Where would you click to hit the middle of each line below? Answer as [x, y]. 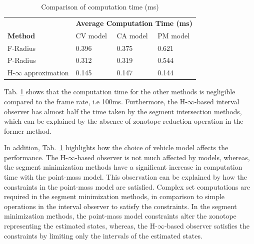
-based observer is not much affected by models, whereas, [162, 157]
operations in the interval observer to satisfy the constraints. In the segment [120, 206]
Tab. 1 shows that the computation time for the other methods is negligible [120, 92]
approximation [46, 73]
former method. [28, 130]
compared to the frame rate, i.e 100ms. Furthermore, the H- [96, 101]
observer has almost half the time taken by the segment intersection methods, [123, 111]
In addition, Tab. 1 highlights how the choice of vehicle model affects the [116, 147]
